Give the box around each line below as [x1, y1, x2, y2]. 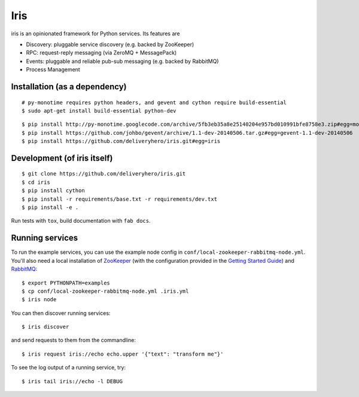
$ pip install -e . [22, 204, 79, 211]
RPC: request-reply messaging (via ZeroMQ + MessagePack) [26, 49, 177, 56]
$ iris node [22, 296, 57, 303]
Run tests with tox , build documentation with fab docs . [11, 217, 151, 225]
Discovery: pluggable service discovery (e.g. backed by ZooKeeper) [26, 41, 194, 48]
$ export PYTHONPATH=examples [22, 279, 111, 286]
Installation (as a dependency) [11, 81, 127, 92]
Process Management [26, 66, 80, 73]
